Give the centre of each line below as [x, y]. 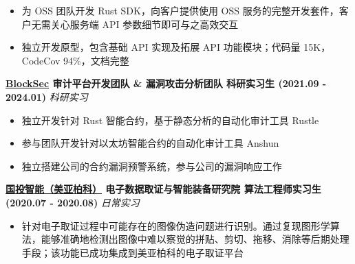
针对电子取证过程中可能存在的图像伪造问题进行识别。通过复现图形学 [176, 225]
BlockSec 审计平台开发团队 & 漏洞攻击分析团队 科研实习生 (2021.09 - [166, 83]
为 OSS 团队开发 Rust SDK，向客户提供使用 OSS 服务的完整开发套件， [180, 10]
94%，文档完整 [96, 60]
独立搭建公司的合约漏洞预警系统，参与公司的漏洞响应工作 [152, 166]
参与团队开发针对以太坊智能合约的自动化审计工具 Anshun [150, 143]
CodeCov [41, 60]
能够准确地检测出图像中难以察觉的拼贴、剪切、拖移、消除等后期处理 [195, 239]
